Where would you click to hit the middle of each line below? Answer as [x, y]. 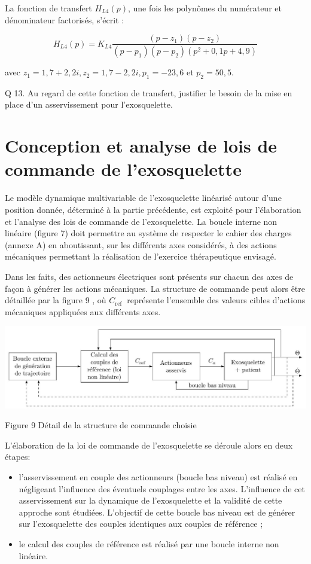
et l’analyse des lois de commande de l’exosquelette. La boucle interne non [141, 221]
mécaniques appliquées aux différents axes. [83, 311]
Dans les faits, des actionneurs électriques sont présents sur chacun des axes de [149, 276]
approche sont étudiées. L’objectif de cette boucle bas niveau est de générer [157, 512]
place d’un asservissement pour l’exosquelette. [89, 104]
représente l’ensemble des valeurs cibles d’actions [216, 300]
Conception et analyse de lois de [141, 146]
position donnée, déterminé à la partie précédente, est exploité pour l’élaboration [153, 209]
